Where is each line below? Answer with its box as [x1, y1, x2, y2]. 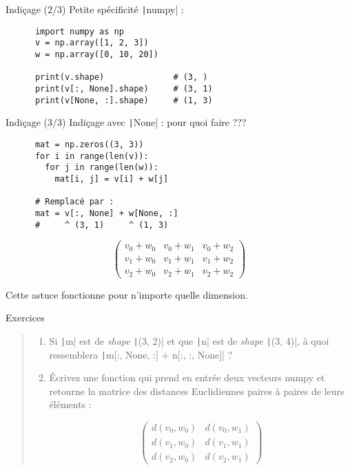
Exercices [6, 310, 45, 325]
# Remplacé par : [34, 197, 114, 207]
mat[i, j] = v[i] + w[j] [54, 173, 169, 184]
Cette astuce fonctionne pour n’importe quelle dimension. [6, 287, 248, 301]
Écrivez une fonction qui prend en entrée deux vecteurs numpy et [49, 370, 325, 385]
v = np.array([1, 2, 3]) [34, 38, 149, 48]
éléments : [49, 397, 92, 412]
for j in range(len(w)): [45, 162, 158, 173]
